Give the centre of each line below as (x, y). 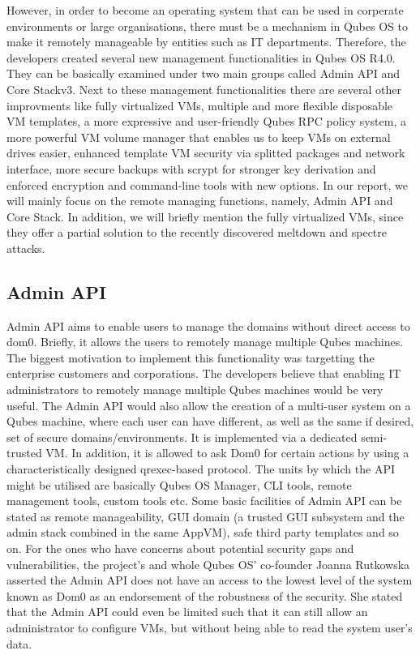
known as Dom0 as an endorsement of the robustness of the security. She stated (205, 595)
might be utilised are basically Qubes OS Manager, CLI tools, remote (179, 484)
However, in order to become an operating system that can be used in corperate (205, 10)
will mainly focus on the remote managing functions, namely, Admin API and (200, 201)
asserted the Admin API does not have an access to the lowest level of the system (210, 580)
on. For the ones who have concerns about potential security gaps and (180, 548)
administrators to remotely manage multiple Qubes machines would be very (195, 390)
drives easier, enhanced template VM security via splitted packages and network (206, 153)
